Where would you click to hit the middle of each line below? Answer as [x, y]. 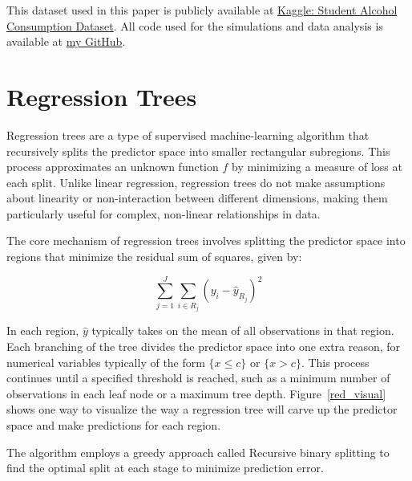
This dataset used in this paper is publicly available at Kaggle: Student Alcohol [202, 10]
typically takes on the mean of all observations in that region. [243, 330]
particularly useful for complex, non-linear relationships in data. [164, 213]
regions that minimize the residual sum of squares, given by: [154, 257]
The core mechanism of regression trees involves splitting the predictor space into [206, 240]
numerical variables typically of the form [106, 362]
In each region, [43, 330]
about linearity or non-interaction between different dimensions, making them [197, 198]
